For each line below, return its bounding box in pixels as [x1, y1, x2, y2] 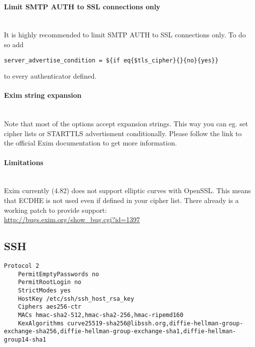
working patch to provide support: [4, 204, 107, 215]
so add [4, 39, 24, 49]
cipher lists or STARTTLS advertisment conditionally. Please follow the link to [4, 128, 242, 138]
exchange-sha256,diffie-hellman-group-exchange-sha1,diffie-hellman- [4, 328, 236, 335]
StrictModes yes [18, 287, 71, 294]
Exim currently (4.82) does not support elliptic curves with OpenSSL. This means [4, 185, 251, 196]
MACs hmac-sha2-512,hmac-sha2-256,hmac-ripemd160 [18, 311, 184, 318]
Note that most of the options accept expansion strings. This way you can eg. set [4, 118, 248, 129]
